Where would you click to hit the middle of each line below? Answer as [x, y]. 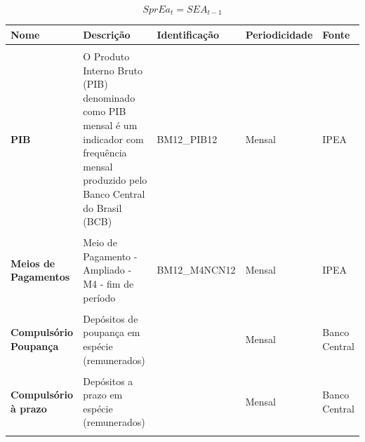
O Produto [106, 56]
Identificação [188, 34]
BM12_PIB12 [187, 139]
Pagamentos [40, 277]
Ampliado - [107, 270]
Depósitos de [111, 318]
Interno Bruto [113, 70]
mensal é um [110, 125]
